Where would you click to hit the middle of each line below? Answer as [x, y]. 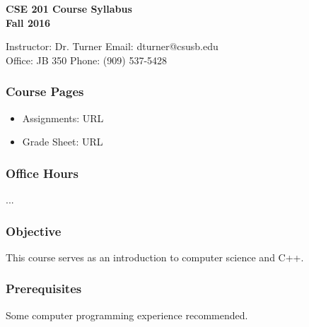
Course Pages [45, 91]
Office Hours [42, 173]
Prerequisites [44, 289]
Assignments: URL [63, 118]
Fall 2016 [28, 22]
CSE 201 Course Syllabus [69, 8]
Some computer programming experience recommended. [127, 315]
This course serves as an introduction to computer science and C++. [155, 257]
